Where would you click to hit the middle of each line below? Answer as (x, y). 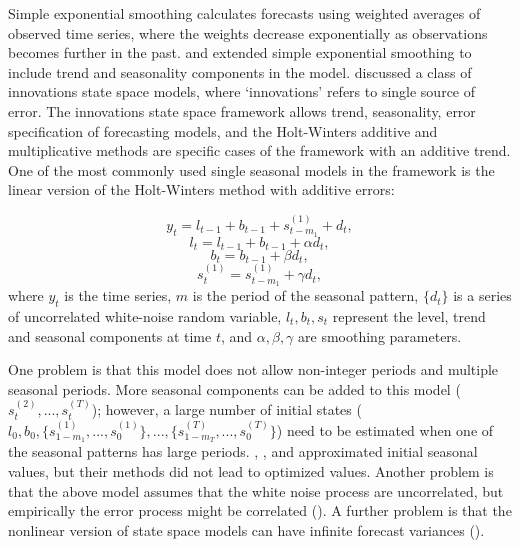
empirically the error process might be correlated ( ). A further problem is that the (260, 510)
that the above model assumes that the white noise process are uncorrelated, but (256, 490)
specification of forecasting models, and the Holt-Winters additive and (223, 130)
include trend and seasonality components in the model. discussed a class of (240, 71)
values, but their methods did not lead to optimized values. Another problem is (251, 470)
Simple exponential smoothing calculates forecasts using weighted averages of (244, 13)
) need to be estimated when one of (385, 429)
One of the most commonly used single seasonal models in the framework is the (251, 169)
